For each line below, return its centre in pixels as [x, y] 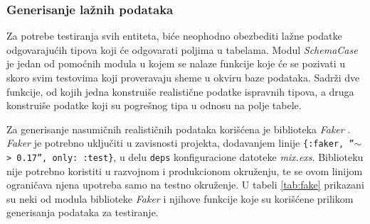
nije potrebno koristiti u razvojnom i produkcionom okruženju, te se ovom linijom [185, 170]
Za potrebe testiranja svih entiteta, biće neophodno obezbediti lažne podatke [174, 36]
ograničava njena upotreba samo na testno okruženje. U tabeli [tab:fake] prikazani [185, 185]
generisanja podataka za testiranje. [83, 212]
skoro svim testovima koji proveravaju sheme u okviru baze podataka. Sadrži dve [183, 77]
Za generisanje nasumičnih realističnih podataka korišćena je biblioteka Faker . [179, 129]
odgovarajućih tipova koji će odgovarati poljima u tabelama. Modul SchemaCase [182, 49]
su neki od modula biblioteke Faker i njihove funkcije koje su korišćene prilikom [180, 198]
